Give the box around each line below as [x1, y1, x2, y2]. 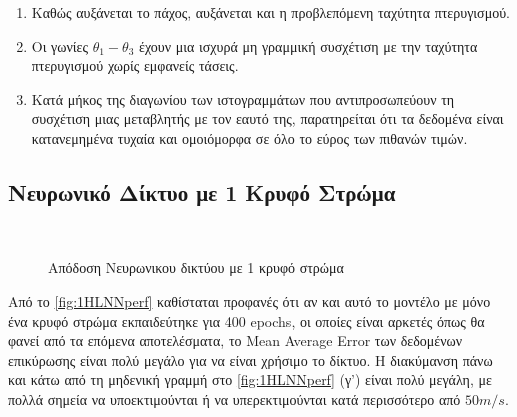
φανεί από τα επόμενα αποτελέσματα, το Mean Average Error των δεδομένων [8, 330, 463, 351]
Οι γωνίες [31, 35, 89, 56]
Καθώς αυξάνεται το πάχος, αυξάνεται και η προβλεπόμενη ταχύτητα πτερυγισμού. [31, 2, 510, 22]
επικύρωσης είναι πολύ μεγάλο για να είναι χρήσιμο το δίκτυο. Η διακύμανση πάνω [8, 349, 493, 370]
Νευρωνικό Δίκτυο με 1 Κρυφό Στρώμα [8, 176, 396, 207]
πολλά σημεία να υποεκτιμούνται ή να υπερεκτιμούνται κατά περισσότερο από [8, 388, 461, 409]
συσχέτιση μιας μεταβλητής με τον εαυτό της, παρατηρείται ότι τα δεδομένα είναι [31, 108, 504, 129]
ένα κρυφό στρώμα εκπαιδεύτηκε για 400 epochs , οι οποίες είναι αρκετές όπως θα [8, 310, 485, 331]
